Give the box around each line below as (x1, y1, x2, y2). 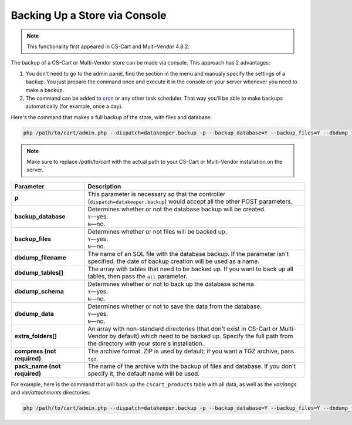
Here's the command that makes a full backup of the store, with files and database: (11, 113, 212, 120)
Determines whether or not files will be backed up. (87, 227, 227, 235)
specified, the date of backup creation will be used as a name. (87, 257, 260, 265)
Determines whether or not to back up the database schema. (87, 279, 256, 288)
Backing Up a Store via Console (11, 9, 167, 22)
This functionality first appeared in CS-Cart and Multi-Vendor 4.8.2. (26, 43, 190, 50)
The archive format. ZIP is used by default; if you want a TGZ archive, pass (87, 347, 295, 355)
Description (87, 182, 121, 190)
